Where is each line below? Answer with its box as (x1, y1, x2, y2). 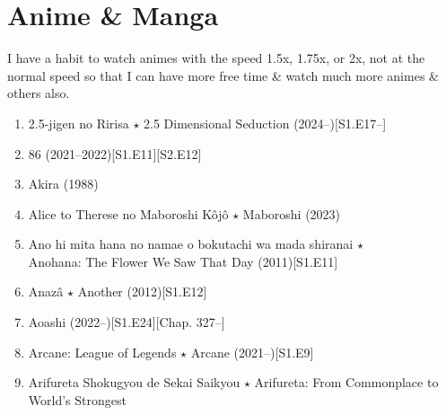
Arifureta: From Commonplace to (254, 373, 439, 392)
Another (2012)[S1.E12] (77, 282, 207, 301)
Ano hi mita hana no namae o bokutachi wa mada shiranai (28, 234, 354, 253)
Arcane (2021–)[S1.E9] (190, 342, 314, 361)
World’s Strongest (28, 390, 127, 409)
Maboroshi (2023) (242, 204, 341, 223)
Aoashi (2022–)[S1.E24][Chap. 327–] (28, 313, 225, 331)
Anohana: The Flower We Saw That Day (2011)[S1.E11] (28, 252, 338, 270)
